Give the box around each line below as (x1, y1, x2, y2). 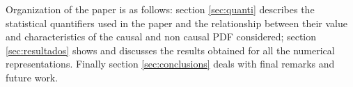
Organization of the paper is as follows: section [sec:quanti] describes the (6, 2, 315, 16)
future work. (6, 70, 58, 84)
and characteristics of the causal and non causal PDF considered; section (6, 29, 317, 44)
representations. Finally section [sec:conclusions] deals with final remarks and (6, 56, 335, 71)
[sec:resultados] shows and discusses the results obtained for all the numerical (6, 42, 335, 57)
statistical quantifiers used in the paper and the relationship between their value (6, 15, 347, 30)
